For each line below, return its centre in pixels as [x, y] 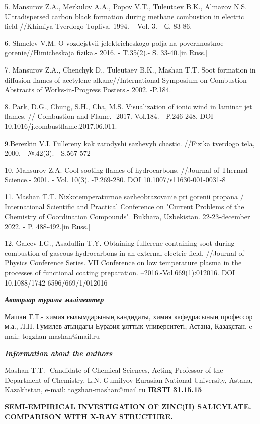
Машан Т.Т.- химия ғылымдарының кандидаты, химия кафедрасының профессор [129, 316]
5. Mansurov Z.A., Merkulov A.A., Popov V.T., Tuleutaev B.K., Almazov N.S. [126, 6]
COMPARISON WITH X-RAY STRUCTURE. [89, 416]
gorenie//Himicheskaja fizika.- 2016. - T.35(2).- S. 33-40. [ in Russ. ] [106, 53]
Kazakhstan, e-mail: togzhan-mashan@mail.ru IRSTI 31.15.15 [103, 390]
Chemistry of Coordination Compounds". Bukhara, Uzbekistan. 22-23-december [127, 216]
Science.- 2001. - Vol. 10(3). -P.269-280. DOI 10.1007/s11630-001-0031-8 [115, 180]
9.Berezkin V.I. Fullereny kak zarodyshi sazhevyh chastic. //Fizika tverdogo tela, [130, 143]
